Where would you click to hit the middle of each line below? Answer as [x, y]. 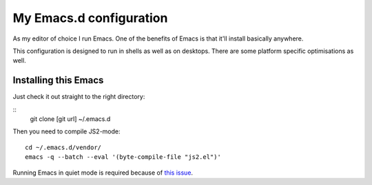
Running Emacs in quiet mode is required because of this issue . [103, 173]
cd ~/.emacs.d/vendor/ [63, 147]
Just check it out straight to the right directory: [79, 97]
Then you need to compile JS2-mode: [66, 131]
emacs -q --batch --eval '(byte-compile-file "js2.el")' [123, 157]
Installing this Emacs [58, 80]
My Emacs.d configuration [90, 18]
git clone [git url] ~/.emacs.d [70, 119]
